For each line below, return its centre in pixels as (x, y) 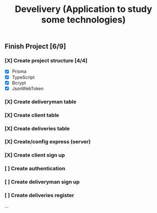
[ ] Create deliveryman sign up (42, 182)
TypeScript (23, 77)
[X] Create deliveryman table (40, 102)
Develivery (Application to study (83, 9)
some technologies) (83, 20)
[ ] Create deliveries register (39, 196)
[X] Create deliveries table (37, 128)
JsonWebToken (27, 88)
